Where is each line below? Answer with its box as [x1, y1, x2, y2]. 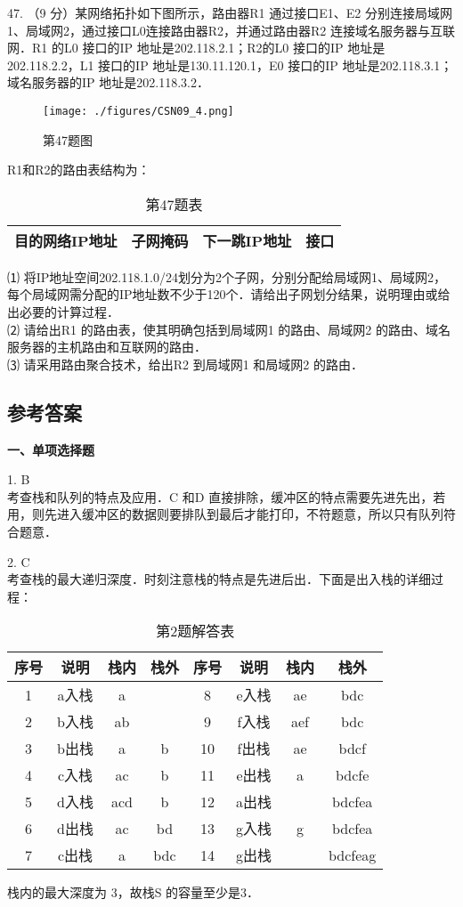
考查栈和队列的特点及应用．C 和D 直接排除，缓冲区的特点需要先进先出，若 [7, 487, 446, 506]
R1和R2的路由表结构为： [7, 160, 150, 179]
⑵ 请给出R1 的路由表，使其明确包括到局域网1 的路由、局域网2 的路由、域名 [7, 320, 451, 338]
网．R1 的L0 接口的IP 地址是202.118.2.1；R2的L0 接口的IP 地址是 [7, 38, 386, 57]
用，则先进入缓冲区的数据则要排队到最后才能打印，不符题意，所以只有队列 [7, 505, 443, 523]
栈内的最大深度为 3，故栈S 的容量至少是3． [7, 883, 260, 902]
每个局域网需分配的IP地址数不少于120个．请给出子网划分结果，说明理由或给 [7, 285, 451, 304]
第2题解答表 [156, 620, 235, 642]
